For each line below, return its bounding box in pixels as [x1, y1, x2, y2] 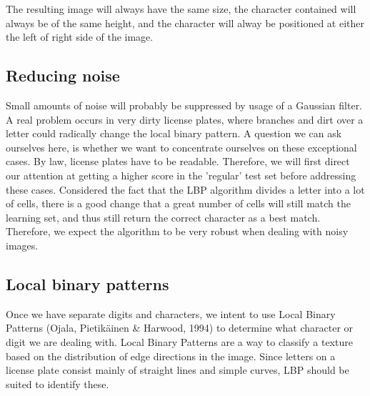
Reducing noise [6, 64, 120, 86]
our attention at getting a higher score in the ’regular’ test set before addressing [6, 167, 356, 182]
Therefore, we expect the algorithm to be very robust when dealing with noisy [6, 224, 349, 239]
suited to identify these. [6, 376, 109, 391]
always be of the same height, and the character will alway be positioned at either [6, 15, 364, 30]
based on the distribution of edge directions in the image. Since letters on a [6, 348, 336, 363]
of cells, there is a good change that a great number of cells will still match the [6, 196, 351, 211]
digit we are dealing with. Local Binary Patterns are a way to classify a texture [6, 334, 353, 349]
